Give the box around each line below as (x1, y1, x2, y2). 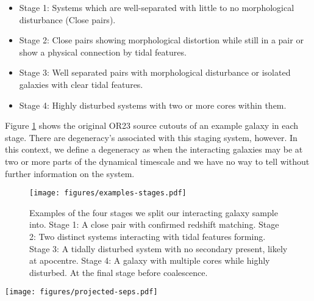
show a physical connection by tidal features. (19, 45, 187, 58)
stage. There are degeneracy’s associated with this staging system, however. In (5, 131, 298, 143)
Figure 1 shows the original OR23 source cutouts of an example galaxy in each (5, 119, 299, 132)
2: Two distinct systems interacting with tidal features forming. (29, 230, 266, 242)
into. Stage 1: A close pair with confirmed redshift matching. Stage (29, 218, 279, 231)
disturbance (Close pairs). (19, 13, 116, 26)
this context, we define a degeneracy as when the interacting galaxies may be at (5, 143, 303, 156)
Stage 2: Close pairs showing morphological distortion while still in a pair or (19, 34, 304, 46)
